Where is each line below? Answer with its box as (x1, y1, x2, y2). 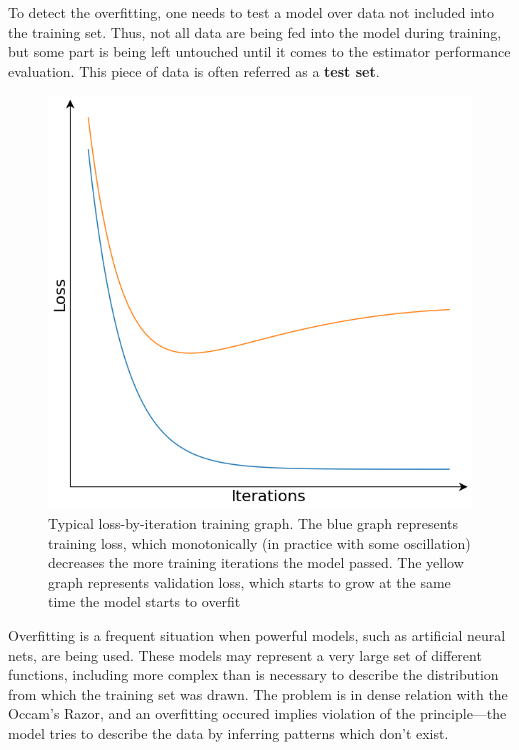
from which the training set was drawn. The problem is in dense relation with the (8, 683, 508, 704)
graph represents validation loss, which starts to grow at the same (48, 571, 451, 592)
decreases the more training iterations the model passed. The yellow (48, 552, 464, 573)
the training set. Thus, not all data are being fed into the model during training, (8, 21, 502, 42)
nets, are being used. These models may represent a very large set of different (8, 644, 482, 665)
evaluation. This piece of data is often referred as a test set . (8, 60, 380, 81)
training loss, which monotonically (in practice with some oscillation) (48, 532, 471, 553)
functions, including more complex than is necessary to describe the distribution (8, 664, 499, 685)
